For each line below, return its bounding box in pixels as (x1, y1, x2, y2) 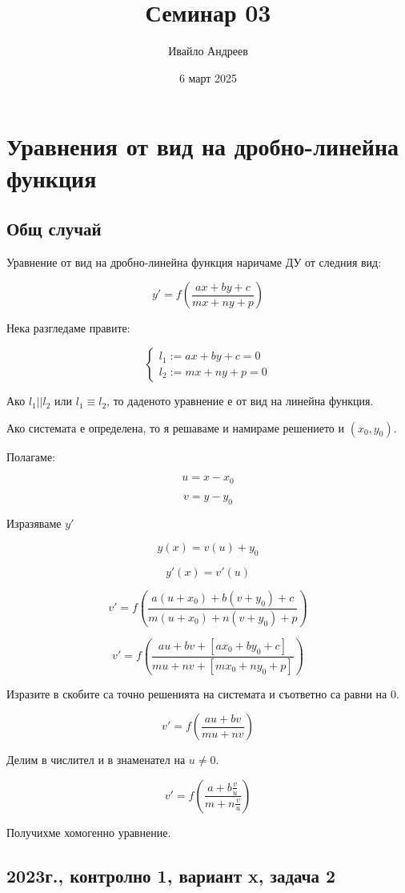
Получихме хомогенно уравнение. (6, 823, 171, 840)
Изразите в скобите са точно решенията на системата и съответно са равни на (6, 685, 387, 702)
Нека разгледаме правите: (6, 320, 130, 336)
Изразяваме (6, 514, 62, 531)
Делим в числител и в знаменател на (6, 751, 186, 768)
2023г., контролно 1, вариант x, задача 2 (6, 863, 336, 887)
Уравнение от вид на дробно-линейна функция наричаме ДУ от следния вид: (6, 253, 382, 270)
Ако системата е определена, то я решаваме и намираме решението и (6, 419, 345, 436)
